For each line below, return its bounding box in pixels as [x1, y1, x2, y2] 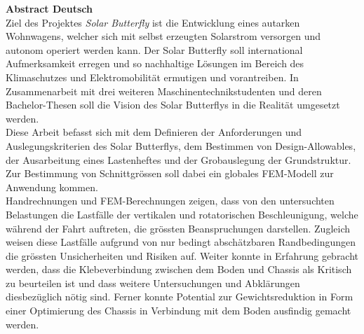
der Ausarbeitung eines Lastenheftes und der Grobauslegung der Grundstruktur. [6, 152, 351, 167]
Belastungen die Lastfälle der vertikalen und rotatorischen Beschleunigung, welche [6, 207, 358, 221]
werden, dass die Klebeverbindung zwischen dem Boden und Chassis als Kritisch [6, 262, 352, 277]
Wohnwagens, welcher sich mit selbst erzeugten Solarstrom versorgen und [6, 29, 321, 43]
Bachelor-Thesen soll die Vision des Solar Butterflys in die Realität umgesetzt [6, 97, 340, 112]
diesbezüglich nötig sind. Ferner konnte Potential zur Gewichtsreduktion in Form [6, 289, 353, 304]
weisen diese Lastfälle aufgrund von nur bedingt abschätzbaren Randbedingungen [6, 235, 356, 249]
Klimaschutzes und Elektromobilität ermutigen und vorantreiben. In [6, 69, 299, 84]
